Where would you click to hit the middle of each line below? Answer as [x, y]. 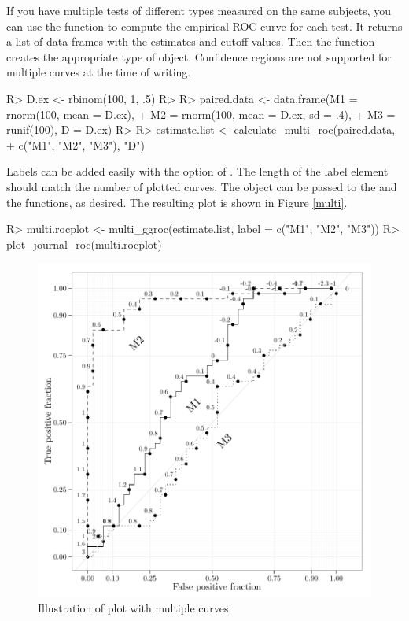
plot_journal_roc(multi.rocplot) [84, 244]
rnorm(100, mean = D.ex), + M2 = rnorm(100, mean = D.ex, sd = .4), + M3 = [201, 114]
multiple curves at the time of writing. [99, 72]
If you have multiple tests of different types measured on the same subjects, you [199, 10]
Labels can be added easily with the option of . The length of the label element [197, 171]
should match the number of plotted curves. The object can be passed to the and [202, 186]
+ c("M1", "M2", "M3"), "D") [76, 144]
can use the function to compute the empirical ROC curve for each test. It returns [204, 26]
